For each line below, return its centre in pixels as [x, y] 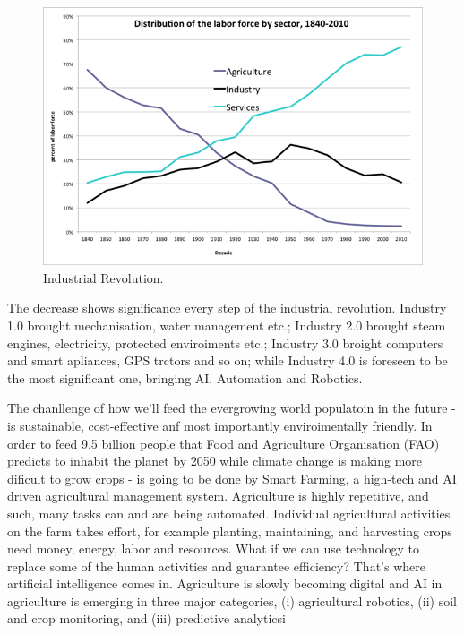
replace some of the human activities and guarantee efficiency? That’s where [216, 565]
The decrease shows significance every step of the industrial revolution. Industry [227, 308]
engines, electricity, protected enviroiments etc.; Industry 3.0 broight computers [225, 343]
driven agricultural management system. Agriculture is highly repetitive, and [218, 496]
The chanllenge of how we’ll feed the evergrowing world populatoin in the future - [232, 408]
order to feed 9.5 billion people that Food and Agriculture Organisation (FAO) [223, 443]
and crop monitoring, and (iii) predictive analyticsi [146, 618]
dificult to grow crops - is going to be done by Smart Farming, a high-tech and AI [232, 478]
